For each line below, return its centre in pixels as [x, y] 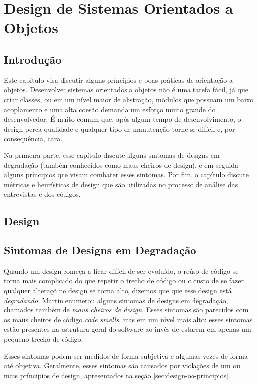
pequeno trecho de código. [44, 339]
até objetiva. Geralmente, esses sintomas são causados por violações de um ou [122, 365]
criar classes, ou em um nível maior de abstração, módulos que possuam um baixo [129, 99]
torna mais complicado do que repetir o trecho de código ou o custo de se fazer [124, 280]
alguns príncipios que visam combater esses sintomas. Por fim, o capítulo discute [126, 175]
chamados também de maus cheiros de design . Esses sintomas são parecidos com [126, 310]
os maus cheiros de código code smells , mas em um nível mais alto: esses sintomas [128, 319]
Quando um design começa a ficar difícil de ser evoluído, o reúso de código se [121, 270]
